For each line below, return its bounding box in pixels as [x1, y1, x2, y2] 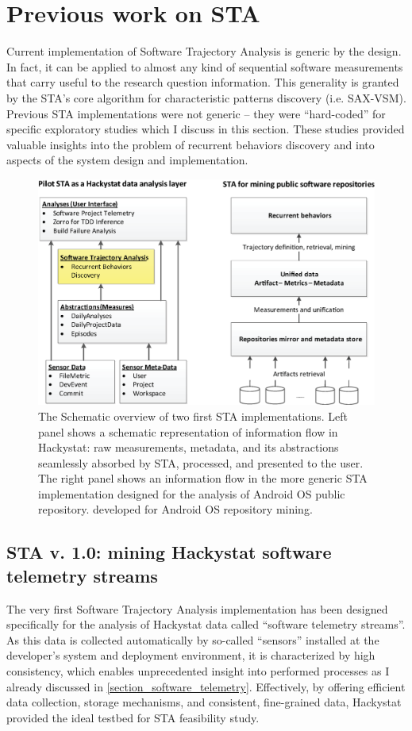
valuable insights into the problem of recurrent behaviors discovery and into [6, 136, 375, 152]
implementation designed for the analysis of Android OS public [38, 485, 345, 502]
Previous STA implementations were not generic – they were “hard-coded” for [6, 105, 386, 121]
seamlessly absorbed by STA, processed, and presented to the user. [38, 454, 364, 471]
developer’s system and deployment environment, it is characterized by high [6, 647, 375, 664]
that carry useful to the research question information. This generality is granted [6, 74, 399, 90]
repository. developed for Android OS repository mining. [38, 501, 313, 517]
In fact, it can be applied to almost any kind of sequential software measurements [6, 58, 403, 75]
